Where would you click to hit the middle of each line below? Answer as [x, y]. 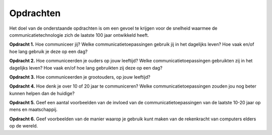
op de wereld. [24, 126]
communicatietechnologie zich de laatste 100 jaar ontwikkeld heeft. [79, 35]
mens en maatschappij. [33, 110]
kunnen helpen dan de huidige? [42, 93]
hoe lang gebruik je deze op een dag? [48, 51]
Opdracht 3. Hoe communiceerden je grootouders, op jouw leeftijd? [80, 77]
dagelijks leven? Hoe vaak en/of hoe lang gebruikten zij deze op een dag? [86, 67]
